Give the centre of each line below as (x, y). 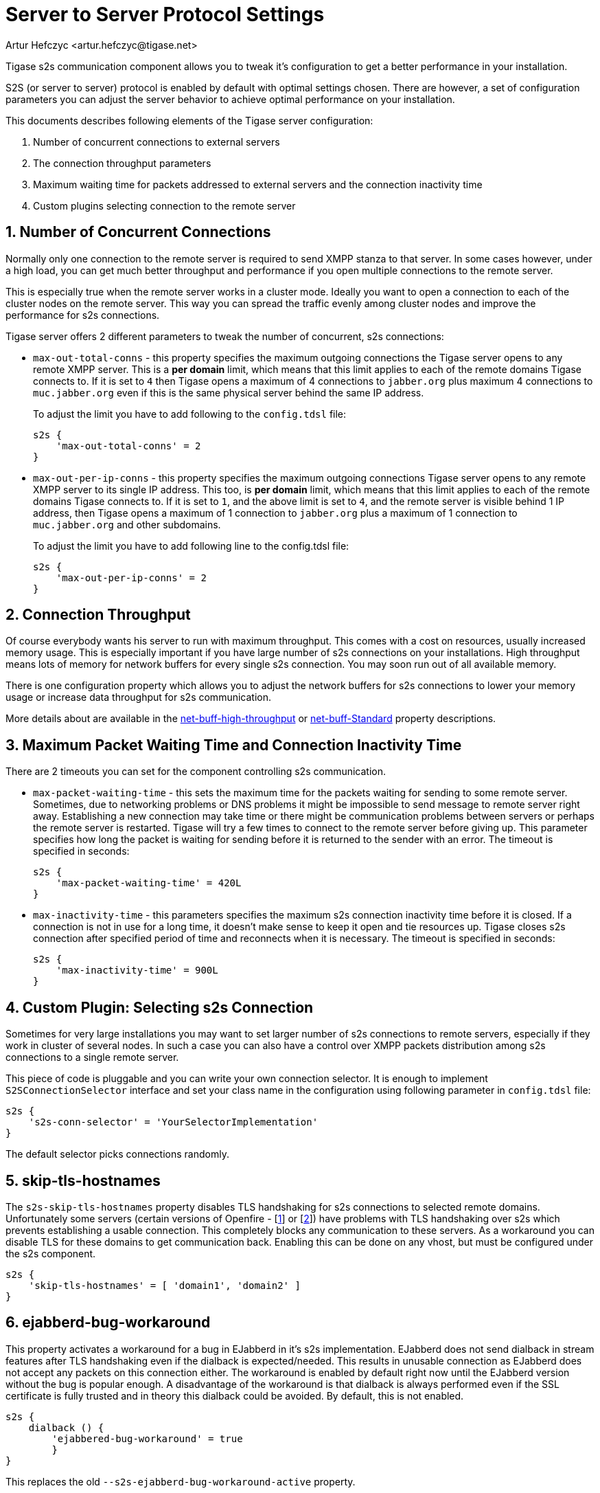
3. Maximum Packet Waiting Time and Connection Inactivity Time (234, 745)
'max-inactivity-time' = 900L (137, 970)
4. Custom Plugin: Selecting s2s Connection (160, 1007)
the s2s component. (51, 1253)
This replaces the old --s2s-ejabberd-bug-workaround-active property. (181, 1481)
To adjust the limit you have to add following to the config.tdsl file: (190, 414)
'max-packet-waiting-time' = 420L (149, 883)
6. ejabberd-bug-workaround (108, 1323)
